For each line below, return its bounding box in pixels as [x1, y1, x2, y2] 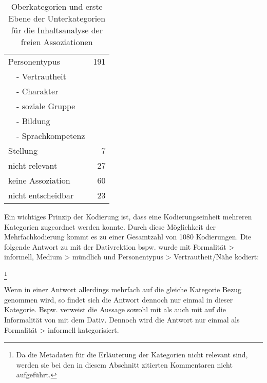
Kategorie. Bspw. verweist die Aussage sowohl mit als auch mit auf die [4, 304, 226, 315]
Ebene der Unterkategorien [8, 12, 106, 24]
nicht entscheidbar [8, 189, 74, 201]
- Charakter [16, 85, 59, 97]
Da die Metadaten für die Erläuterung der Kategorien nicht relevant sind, [16, 349, 248, 360]
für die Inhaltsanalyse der [11, 24, 103, 36]
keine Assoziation [8, 174, 70, 186]
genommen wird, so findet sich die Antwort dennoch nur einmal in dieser [4, 294, 233, 305]
